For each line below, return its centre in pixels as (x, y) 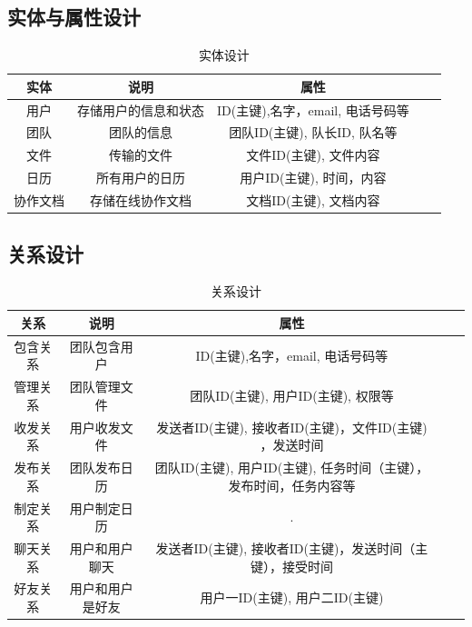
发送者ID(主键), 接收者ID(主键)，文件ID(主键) (292, 427)
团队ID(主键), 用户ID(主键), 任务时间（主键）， (292, 468)
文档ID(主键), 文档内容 (313, 200)
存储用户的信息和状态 (141, 109)
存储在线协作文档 (141, 200)
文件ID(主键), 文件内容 (313, 155)
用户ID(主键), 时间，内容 (313, 178)
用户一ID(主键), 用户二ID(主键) (292, 597)
